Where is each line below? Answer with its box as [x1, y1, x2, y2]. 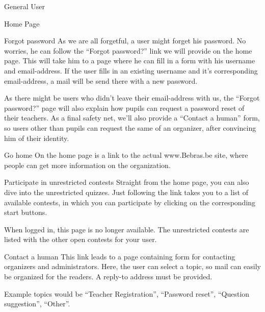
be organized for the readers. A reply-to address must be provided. [4, 271, 213, 282]
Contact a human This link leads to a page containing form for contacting [4, 251, 235, 261]
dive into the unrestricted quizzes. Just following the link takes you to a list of [4, 186, 248, 197]
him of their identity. [4, 132, 69, 143]
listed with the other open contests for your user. [4, 234, 157, 245]
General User [4, 1, 45, 11]
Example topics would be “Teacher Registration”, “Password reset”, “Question [4, 288, 250, 299]
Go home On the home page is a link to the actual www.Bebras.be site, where [4, 150, 248, 160]
